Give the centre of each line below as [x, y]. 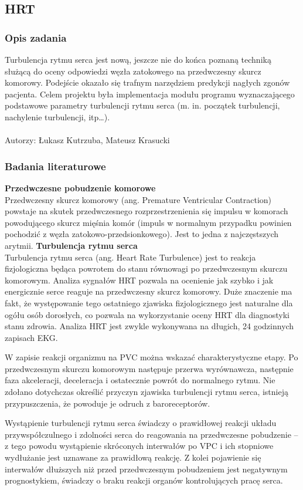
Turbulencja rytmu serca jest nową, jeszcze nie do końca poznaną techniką [138, 59]
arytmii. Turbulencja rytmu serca [71, 245]
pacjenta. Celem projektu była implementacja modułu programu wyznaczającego [150, 94]
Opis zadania [36, 37]
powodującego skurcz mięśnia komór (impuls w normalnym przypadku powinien [148, 222]
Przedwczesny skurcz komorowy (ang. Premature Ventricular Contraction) [138, 199]
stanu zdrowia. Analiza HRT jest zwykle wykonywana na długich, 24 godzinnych [149, 326]
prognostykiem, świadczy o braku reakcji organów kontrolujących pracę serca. [144, 480]
